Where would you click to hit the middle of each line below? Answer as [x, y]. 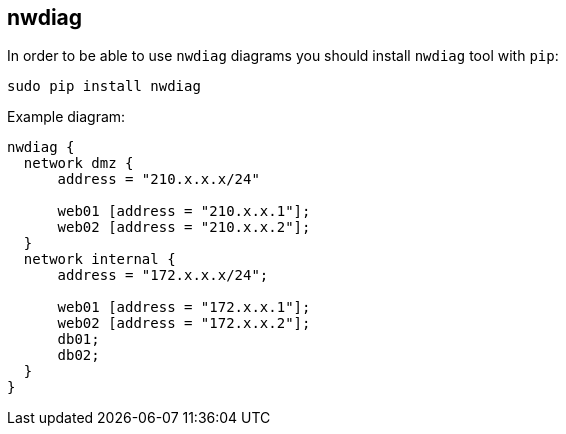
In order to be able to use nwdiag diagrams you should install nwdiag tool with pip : [283, 56]
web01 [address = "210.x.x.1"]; [184, 211]
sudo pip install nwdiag [104, 86]
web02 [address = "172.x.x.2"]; [184, 323]
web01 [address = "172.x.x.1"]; [184, 307]
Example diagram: [66, 117]
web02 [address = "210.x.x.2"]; [184, 227]
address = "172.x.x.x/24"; [163, 275]
